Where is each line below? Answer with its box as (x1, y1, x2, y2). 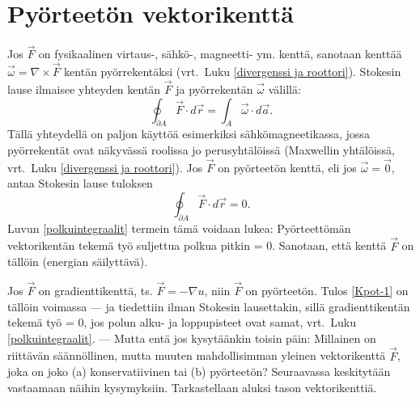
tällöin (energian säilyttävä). (7, 253, 148, 270)
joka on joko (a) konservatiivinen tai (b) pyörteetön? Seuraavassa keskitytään (7, 363, 391, 380)
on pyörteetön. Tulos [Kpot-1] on (245, 281, 409, 298)
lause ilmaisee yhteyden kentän (7, 80, 161, 97)
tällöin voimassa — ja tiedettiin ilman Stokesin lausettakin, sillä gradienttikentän (7, 298, 410, 314)
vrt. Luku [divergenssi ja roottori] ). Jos (7, 158, 203, 175)
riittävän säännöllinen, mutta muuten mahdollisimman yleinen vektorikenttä (7, 347, 386, 364)
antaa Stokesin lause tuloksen (7, 175, 153, 192)
